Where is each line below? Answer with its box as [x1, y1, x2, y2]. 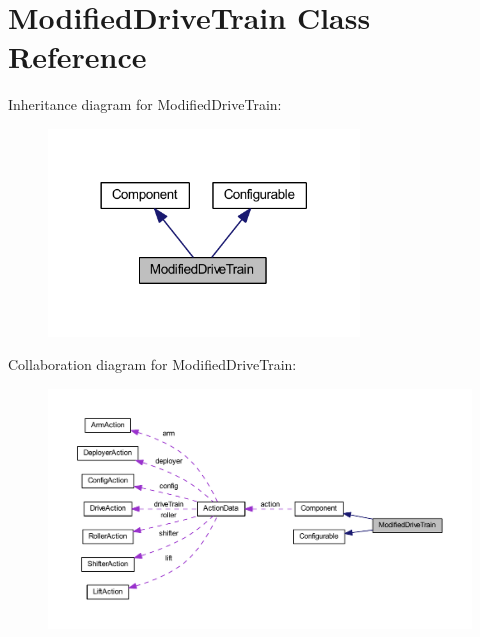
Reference [8, 36, 147, 77]
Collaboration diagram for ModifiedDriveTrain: [8, 354, 297, 375]
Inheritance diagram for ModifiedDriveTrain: [8, 94, 282, 115]
